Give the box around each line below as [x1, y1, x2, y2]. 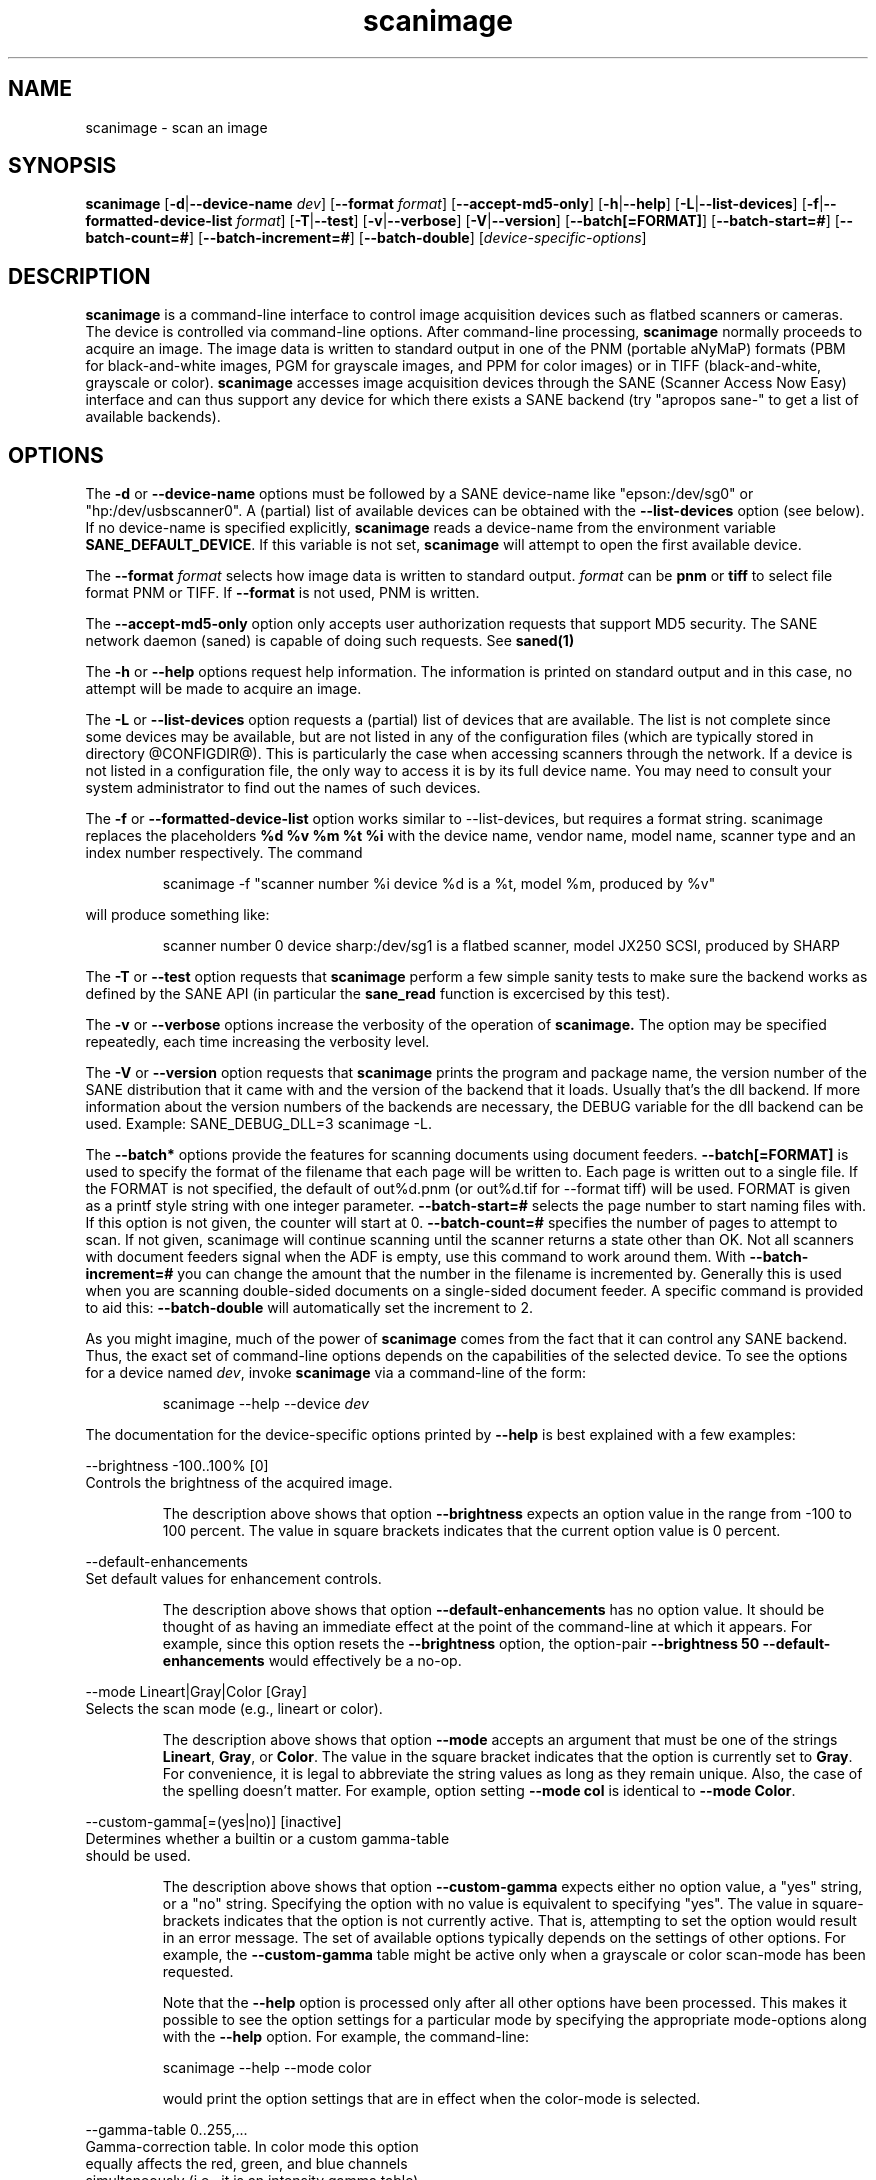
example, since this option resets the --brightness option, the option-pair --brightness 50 [162, 1635, 760, 1653]
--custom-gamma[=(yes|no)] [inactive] [85, 1813, 342, 1831]
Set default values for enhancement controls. [85, 1570, 382, 1588]
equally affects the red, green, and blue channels [85, 2155, 408, 2173]
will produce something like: [85, 906, 270, 924]
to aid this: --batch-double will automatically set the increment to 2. [85, 1299, 533, 1317]
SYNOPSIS [8, 153, 117, 179]
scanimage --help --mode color [162, 2059, 372, 2077]
